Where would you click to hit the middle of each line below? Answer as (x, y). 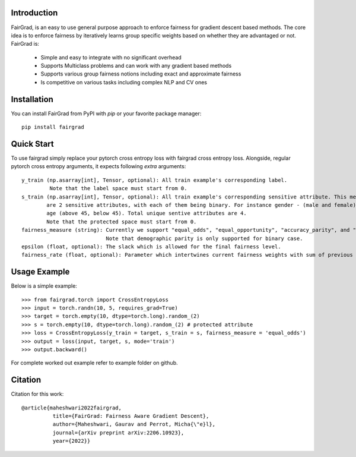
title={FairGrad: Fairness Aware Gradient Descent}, (131, 416)
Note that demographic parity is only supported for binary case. (204, 238)
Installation (32, 99)
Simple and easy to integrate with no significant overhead (111, 57)
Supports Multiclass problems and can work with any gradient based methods (136, 66)
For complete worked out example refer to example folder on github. (94, 363)
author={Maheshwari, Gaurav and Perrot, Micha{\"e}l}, (134, 424)
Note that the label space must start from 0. (118, 188)
